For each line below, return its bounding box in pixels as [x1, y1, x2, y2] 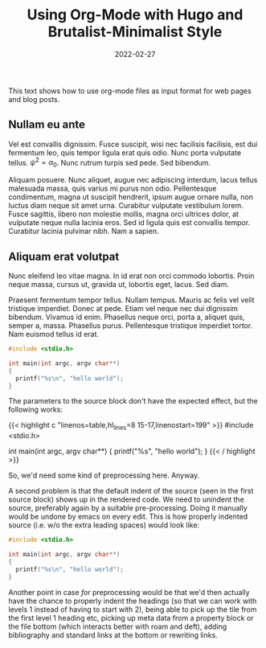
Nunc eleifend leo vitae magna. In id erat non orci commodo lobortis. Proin [8, 271, 255, 281]
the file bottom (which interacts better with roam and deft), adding [8, 621, 227, 631]
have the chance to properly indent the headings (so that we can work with [8, 596, 257, 605]
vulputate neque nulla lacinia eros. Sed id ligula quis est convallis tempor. [8, 218, 251, 228]
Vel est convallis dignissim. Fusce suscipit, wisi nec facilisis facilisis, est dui [8, 139, 258, 149]
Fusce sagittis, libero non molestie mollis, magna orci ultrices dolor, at [8, 209, 239, 219]
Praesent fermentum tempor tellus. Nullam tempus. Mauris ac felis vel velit [8, 295, 255, 305]
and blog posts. [8, 94, 60, 104]
